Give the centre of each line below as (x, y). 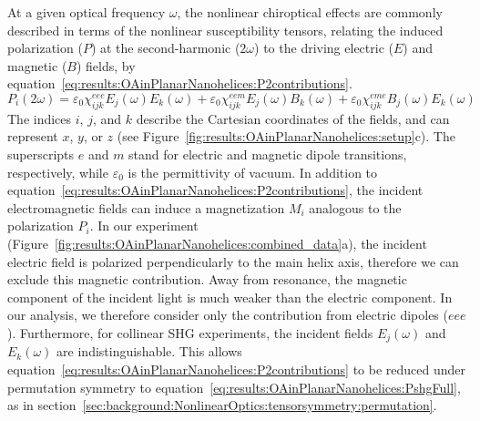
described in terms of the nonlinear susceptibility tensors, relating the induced (225, 30)
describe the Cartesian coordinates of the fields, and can (293, 118)
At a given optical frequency (87, 12)
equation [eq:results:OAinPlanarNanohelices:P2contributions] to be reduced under (237, 369)
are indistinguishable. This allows (149, 351)
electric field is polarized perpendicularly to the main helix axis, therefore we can (233, 261)
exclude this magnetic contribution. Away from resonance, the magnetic (207, 279)
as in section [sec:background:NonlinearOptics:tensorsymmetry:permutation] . (222, 405)
